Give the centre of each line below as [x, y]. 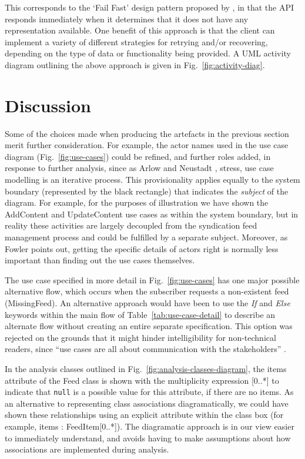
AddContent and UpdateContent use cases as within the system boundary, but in [152, 214]
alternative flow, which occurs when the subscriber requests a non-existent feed [147, 291]
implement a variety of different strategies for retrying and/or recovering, [136, 41]
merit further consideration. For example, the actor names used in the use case [147, 145]
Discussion [48, 105]
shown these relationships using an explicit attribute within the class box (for [144, 415]
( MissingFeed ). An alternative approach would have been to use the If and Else [148, 303]
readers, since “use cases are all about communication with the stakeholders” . [145, 349]
